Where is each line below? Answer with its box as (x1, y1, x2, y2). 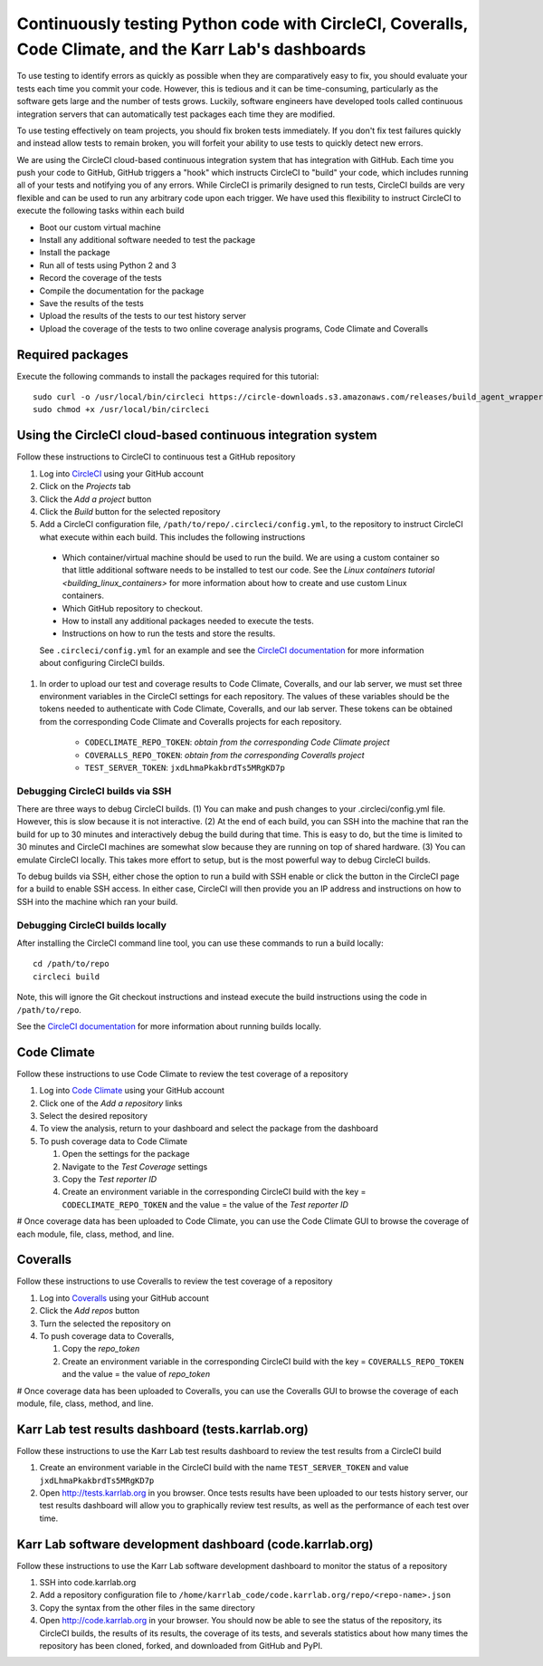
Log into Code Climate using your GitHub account (39, 1085, 225, 1096)
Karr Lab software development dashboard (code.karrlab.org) (16, 1536, 374, 1552)
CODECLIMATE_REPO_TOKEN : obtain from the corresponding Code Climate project (84, 737, 390, 747)
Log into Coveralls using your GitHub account (39, 1292, 209, 1304)
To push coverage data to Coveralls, (39, 1330, 175, 1341)
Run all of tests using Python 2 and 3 (39, 259, 176, 271)
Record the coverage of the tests (39, 273, 162, 284)
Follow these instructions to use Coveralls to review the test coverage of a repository (16, 1276, 333, 1286)
